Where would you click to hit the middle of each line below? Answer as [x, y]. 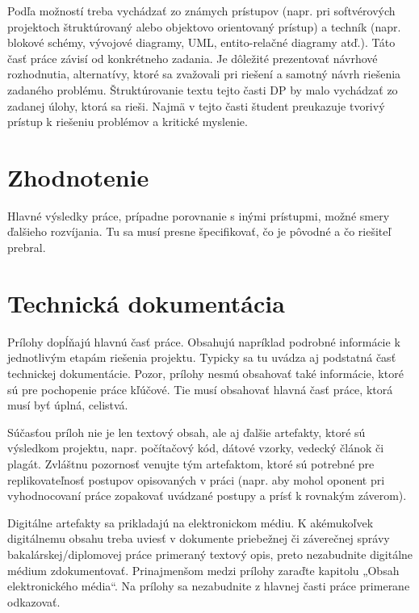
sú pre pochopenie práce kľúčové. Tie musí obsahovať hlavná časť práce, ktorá [200, 389]
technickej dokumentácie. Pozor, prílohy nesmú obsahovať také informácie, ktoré [205, 373]
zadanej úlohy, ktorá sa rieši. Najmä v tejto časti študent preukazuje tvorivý [196, 105]
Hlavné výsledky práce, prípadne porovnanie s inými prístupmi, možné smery [199, 215]
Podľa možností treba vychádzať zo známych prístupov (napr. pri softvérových [201, 10]
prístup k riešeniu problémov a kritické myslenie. [128, 122]
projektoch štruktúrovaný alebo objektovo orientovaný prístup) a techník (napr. [204, 26]
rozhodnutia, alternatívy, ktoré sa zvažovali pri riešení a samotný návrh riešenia [204, 74]
